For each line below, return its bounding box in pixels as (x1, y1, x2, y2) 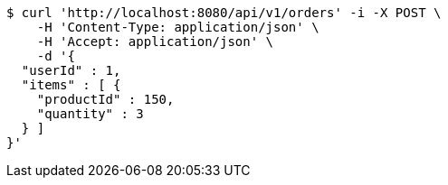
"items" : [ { (21, 78, 121, 92)
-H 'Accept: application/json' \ (36, 34, 274, 49)
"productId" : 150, (36, 92, 175, 106)
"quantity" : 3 (36, 106, 144, 121)
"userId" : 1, (21, 63, 121, 78)
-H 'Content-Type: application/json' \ (36, 20, 319, 34)
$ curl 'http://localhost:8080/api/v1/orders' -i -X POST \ (6, 5, 442, 20)
